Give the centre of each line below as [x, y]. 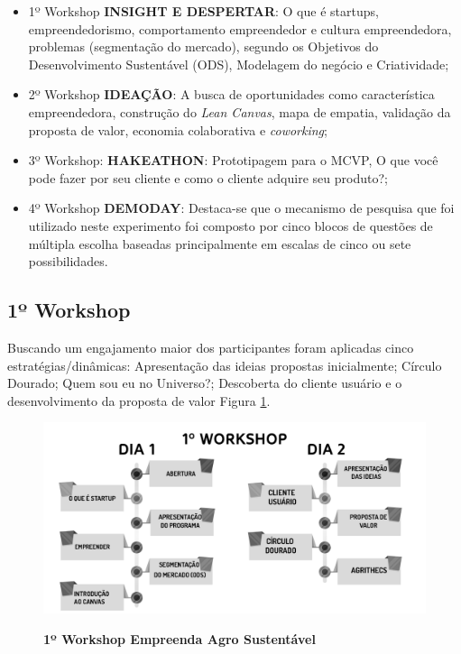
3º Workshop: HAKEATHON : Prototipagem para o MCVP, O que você [233, 160]
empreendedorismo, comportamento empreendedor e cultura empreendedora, [240, 28]
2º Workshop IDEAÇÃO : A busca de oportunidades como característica [231, 94]
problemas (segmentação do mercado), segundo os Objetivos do [203, 46]
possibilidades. [68, 261]
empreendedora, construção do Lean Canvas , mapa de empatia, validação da [240, 111]
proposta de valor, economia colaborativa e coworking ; [178, 129]
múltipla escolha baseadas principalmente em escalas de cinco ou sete [220, 243]
